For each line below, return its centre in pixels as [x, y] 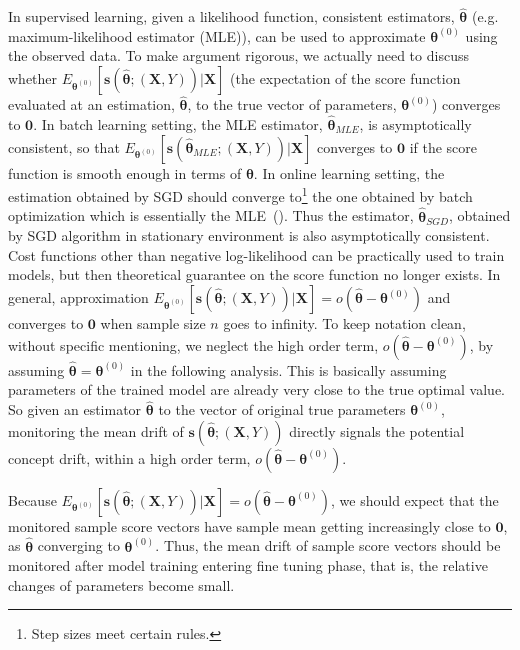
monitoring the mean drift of [96, 430]
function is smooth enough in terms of [125, 172]
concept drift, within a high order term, [129, 457]
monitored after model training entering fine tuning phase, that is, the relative [248, 565]
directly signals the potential [377, 430]
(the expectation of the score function [345, 78]
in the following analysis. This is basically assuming [288, 369]
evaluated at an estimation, [91, 104]
